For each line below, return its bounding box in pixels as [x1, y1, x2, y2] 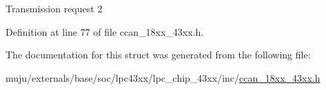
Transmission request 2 [6, 1, 103, 15]
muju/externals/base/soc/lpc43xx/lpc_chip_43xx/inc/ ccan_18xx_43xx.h [6, 70, 320, 85]
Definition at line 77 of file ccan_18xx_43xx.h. [6, 24, 204, 38]
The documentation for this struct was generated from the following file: [6, 47, 311, 62]
